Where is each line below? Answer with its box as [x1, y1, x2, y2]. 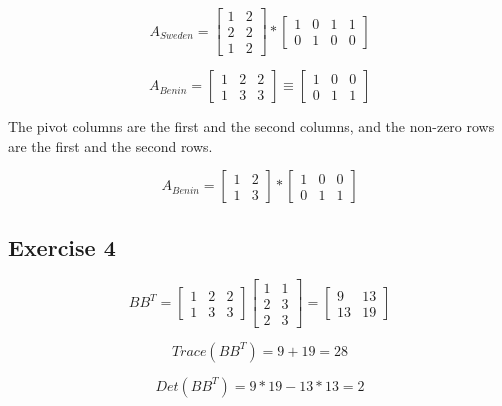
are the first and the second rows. [8, 135, 213, 156]
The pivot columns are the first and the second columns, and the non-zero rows [8, 116, 495, 137]
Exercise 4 [8, 231, 116, 262]
